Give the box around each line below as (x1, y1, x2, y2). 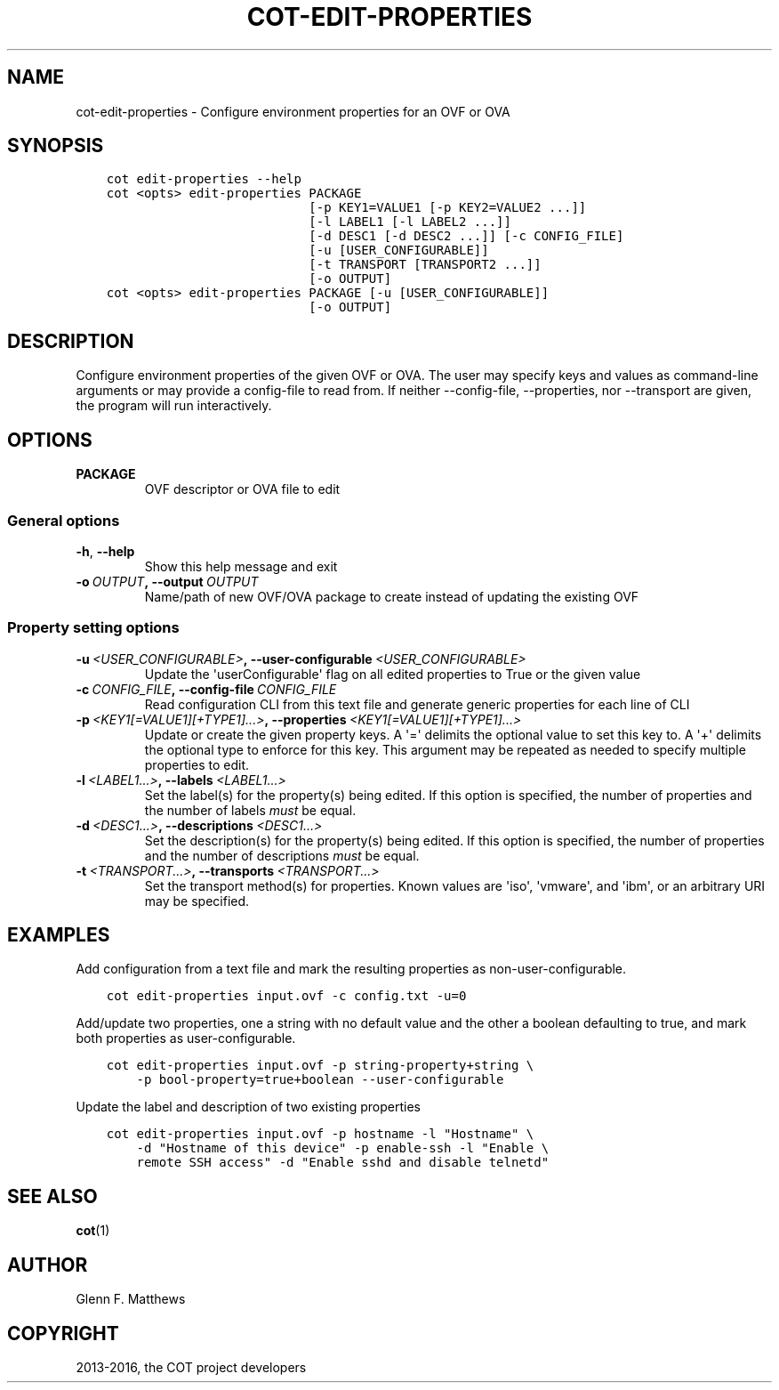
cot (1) (76, 1223, 110, 1239)
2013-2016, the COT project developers (76, 1360, 307, 1375)
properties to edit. (144, 756, 249, 772)
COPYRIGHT (7, 1321, 119, 1345)
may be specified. (144, 893, 250, 909)
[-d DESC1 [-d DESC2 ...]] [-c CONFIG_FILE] (309, 229, 624, 244)
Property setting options (7, 618, 180, 637)
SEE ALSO (7, 1184, 98, 1208)
